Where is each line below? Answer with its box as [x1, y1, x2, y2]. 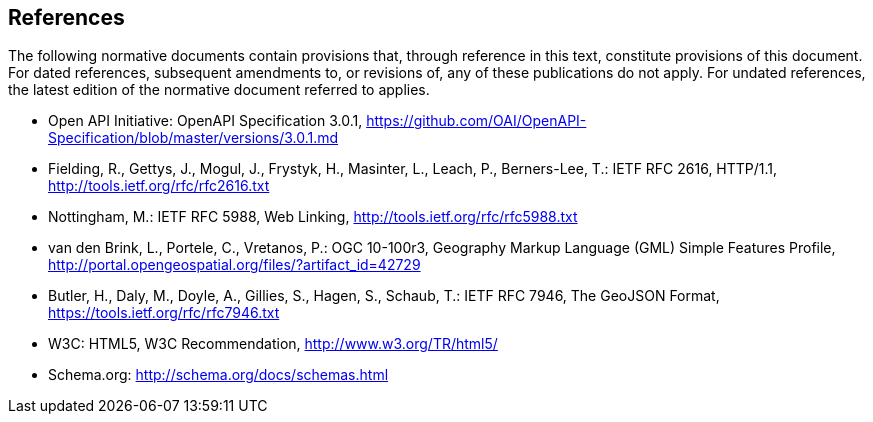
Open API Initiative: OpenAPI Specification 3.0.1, [48, 112, 363, 130]
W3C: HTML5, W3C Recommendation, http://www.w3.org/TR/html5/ [48, 335, 498, 353]
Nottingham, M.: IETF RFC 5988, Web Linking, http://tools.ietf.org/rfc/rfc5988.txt [48, 208, 578, 226]
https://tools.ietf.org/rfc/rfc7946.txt [48, 304, 280, 322]
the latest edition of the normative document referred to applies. [8, 81, 430, 99]
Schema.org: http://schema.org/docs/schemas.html [48, 366, 389, 384]
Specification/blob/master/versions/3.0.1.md [48, 129, 339, 147]
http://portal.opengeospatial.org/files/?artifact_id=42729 [48, 256, 421, 274]
